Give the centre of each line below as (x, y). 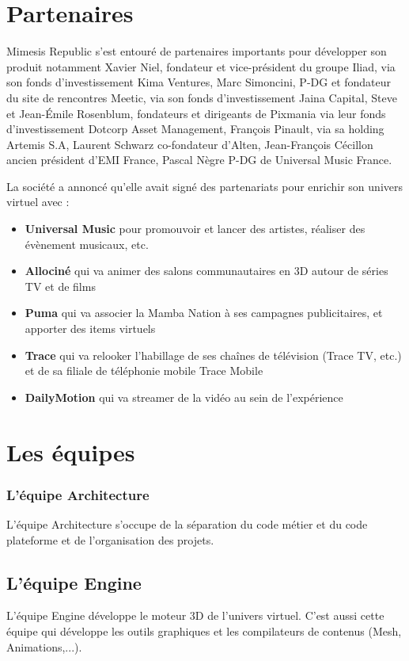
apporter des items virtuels (90, 329)
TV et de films (60, 286)
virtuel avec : (38, 202)
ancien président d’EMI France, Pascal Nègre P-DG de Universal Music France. (199, 160)
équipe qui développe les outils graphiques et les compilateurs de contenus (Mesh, (204, 630)
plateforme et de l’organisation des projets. (110, 539)
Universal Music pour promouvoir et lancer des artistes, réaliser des (195, 229)
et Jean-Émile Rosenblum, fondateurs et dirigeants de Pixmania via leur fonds (196, 113)
